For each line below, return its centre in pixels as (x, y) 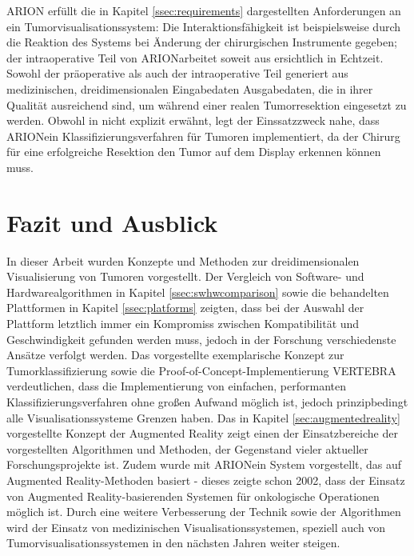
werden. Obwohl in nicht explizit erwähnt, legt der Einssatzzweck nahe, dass (193, 120)
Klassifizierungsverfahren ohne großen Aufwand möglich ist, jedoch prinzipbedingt (207, 402)
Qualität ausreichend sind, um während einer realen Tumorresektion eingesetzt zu (207, 104)
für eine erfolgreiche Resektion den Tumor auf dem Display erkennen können (194, 152)
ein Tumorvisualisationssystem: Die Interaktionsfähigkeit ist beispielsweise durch (204, 26)
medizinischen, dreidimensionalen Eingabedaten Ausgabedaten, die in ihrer (190, 88)
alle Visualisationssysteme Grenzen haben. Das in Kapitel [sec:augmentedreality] (203, 417)
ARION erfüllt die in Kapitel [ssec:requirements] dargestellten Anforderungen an (204, 10)
